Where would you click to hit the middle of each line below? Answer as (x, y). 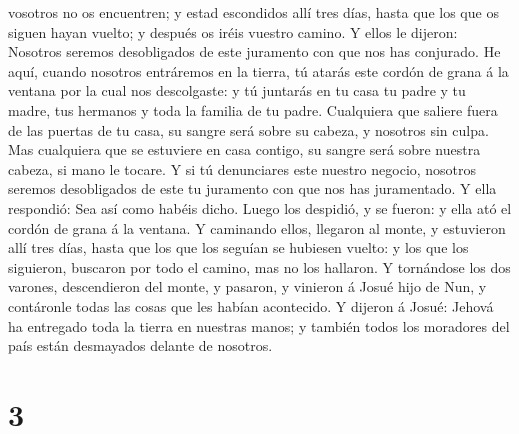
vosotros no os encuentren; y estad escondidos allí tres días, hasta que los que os (253, 12)
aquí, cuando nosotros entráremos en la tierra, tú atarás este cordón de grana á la (258, 70)
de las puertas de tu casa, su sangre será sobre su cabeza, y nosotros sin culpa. (248, 129)
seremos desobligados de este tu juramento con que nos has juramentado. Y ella (252, 188)
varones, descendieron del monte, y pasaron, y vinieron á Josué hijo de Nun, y (247, 286)
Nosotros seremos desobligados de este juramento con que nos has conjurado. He (254, 51)
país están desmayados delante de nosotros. (140, 345)
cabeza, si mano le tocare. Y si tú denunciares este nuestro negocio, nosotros (242, 168)
